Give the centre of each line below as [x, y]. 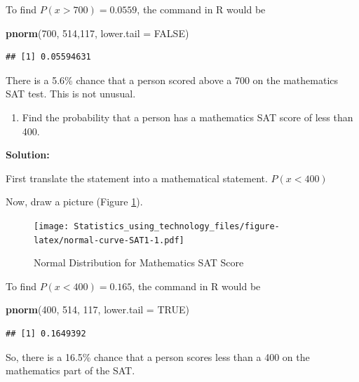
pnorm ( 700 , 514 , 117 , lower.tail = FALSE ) [97, 33]
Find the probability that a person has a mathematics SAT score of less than [188, 117]
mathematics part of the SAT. [70, 370]
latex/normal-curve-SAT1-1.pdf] [109, 240]
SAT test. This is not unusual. [71, 94]
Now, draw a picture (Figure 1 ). [74, 202]
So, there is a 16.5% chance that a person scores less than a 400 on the [158, 356]
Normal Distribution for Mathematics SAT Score [139, 262]
